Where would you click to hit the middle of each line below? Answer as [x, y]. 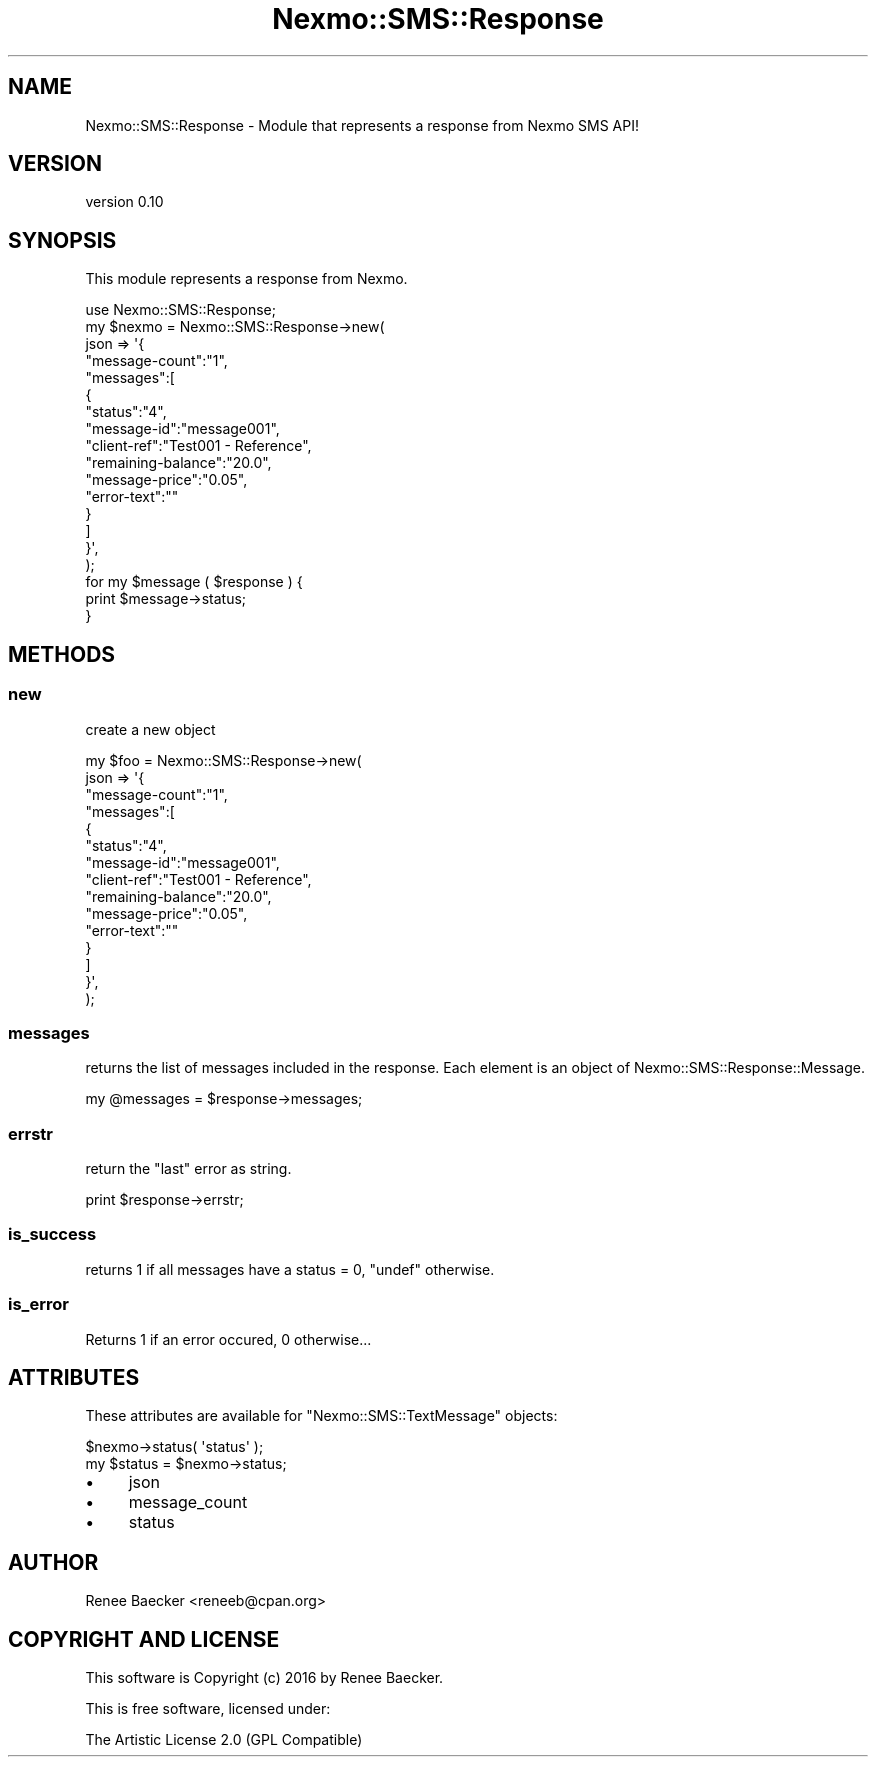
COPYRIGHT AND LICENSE [144, 1639]
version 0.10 [124, 202]
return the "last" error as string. [188, 1168]
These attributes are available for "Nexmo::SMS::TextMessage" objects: [321, 1416]
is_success [52, 1234]
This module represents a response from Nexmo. [246, 279]
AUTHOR [53, 1562]
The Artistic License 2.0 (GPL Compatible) [224, 1740]
